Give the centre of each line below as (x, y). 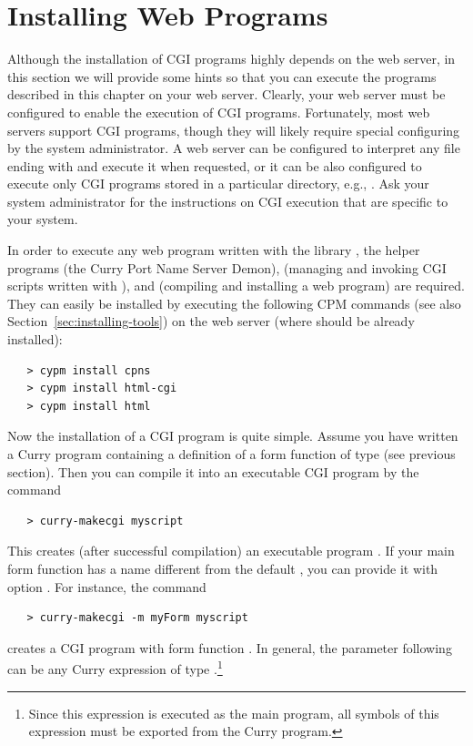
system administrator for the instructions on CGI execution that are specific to (228, 201)
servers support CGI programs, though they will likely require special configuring (234, 130)
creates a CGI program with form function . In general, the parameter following (230, 647)
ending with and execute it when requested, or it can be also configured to (215, 165)
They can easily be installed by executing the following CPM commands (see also (234, 303)
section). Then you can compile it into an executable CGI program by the (213, 471)
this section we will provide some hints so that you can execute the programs (222, 76)
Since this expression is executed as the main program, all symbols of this (234, 713)
